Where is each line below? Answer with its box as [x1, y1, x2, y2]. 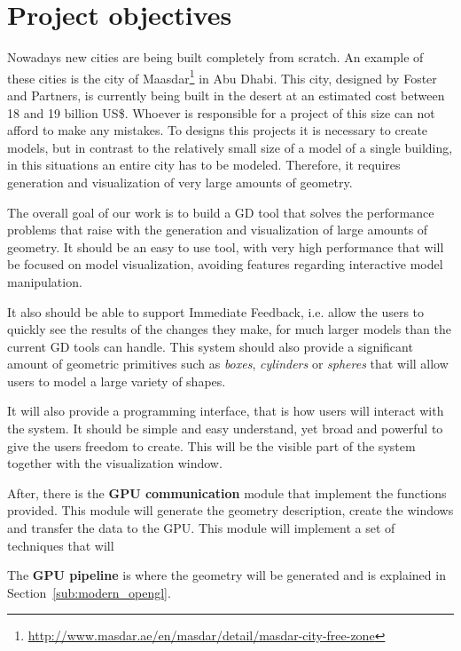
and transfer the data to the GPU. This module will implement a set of [7, 519, 395, 537]
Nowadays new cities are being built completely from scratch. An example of [7, 48, 424, 67]
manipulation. [7, 272, 82, 290]
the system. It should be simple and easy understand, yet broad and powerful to [7, 419, 443, 438]
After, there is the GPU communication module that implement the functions [7, 483, 447, 502]
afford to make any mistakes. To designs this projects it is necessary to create [7, 121, 428, 139]
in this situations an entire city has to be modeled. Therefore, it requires [7, 155, 401, 174]
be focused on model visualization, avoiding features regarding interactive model [7, 255, 443, 274]
